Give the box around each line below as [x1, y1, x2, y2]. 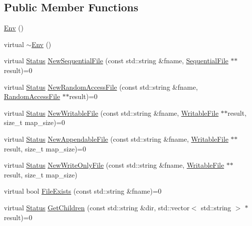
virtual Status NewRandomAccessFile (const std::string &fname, [4, 81, 198, 92]
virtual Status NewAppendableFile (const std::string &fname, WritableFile [4, 133, 228, 144]
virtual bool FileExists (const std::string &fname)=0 [4, 186, 162, 196]
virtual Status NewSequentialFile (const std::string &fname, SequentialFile [4, 55, 228, 66]
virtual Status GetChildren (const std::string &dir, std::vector [4, 202, 190, 212]
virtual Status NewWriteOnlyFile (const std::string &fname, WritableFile [4, 160, 224, 170]
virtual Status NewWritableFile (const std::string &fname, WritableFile [4, 107, 219, 118]
